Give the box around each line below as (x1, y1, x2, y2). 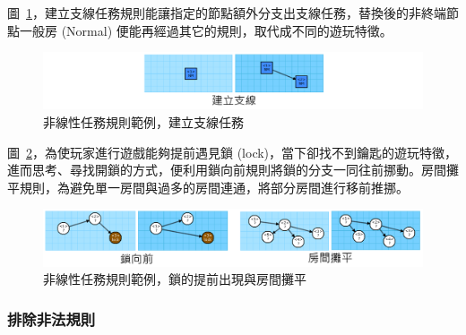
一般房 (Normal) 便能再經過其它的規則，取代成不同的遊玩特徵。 (19, 21, 393, 39)
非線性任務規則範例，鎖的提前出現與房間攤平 (43, 270, 306, 288)
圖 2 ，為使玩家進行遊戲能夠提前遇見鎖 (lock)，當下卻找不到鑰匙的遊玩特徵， (7, 142, 458, 161)
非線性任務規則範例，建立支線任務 (43, 112, 244, 131)
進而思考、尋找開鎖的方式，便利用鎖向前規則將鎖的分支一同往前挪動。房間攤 (7, 160, 459, 179)
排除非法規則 (7, 307, 96, 330)
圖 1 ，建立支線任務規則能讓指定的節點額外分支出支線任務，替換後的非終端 (7, 4, 446, 21)
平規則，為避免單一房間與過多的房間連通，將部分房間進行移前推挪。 (7, 177, 409, 196)
